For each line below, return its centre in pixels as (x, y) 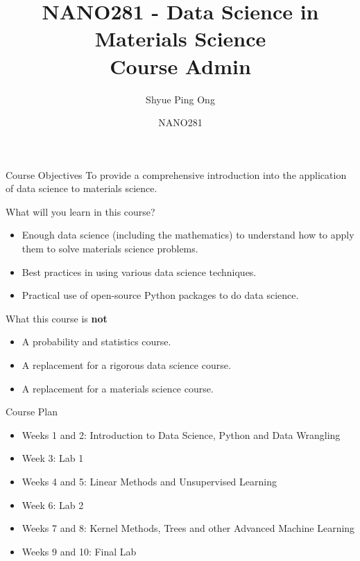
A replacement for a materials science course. (118, 388)
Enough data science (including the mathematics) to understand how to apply (188, 235)
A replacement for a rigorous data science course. (126, 365)
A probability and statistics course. (96, 342)
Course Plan (32, 412)
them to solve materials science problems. (110, 249)
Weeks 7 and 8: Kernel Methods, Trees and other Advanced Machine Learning (188, 528)
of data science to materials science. (82, 188)
